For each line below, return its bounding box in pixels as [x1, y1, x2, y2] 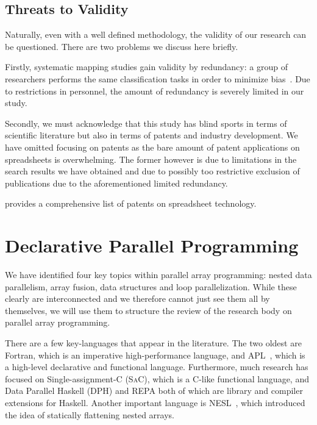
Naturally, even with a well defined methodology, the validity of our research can [5, 28, 307, 41]
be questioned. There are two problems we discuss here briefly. [5, 40, 238, 52]
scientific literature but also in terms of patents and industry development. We [5, 129, 298, 141]
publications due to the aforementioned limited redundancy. [5, 176, 228, 189]
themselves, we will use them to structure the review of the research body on [5, 304, 292, 316]
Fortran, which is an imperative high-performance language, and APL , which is [5, 348, 305, 361]
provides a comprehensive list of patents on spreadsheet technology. [5, 197, 257, 210]
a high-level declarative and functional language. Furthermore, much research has [5, 360, 308, 373]
